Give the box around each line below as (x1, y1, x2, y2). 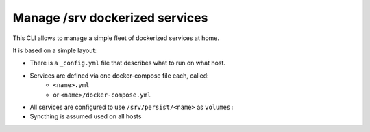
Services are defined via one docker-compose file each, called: (29, 71, 209, 80)
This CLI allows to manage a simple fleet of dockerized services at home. (12, 34, 219, 42)
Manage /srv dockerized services (12, 10, 208, 25)
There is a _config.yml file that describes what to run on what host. (29, 59, 226, 67)
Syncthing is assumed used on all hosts (29, 112, 142, 120)
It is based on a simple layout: (12, 46, 97, 54)
